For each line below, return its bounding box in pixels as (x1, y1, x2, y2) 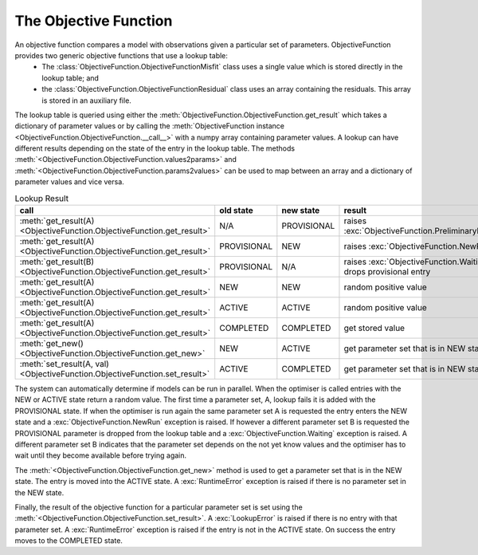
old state (219, 205, 254, 215)
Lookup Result (14, 192, 69, 203)
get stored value (343, 323, 406, 333)
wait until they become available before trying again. (14, 451, 187, 460)
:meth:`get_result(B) (19, 256, 95, 267)
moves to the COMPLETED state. (14, 536, 123, 545)
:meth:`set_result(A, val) (19, 359, 109, 369)
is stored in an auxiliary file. (41, 96, 131, 105)
